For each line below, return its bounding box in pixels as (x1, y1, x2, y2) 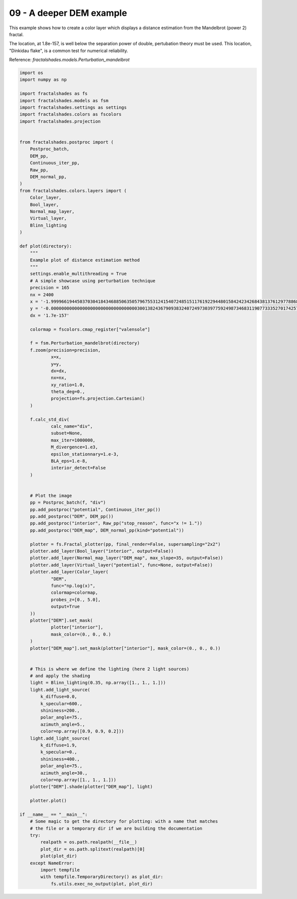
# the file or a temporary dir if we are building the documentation (30, 825, 202, 831)
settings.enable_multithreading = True (30, 271, 127, 277)
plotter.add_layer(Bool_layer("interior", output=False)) (30, 548, 174, 554)
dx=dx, (50, 368, 67, 373)
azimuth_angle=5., (40, 721, 85, 727)
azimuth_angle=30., (40, 770, 88, 776)
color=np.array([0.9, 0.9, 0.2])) (40, 729, 124, 734)
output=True (50, 604, 80, 609)
